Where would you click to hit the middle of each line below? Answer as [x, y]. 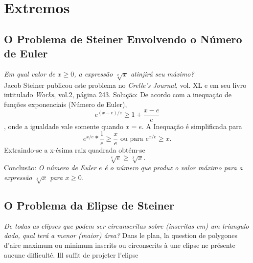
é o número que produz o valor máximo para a [173, 168]
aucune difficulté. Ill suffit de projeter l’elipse [71, 254]
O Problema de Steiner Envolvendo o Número [123, 39]
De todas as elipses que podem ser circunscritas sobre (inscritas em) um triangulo [126, 225]
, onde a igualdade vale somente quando [64, 126]
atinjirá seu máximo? [162, 73]
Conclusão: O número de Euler [50, 168]
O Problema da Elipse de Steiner [89, 205]
